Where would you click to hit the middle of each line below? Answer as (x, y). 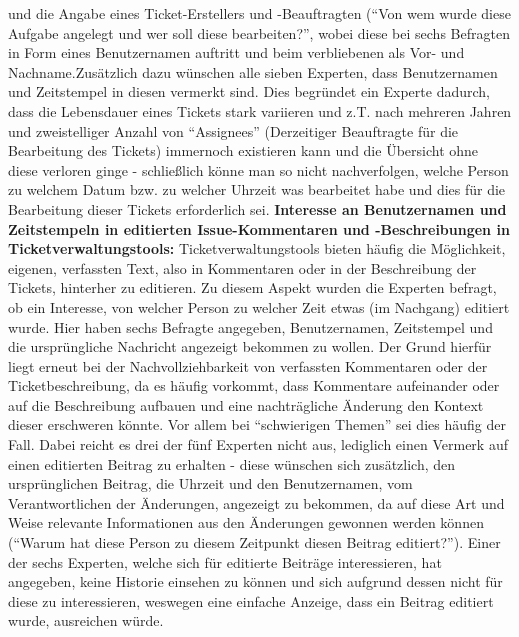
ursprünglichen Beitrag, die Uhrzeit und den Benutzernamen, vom (210, 483)
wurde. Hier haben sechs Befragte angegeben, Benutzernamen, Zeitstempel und (250, 326)
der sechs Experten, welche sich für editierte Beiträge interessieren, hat (225, 561)
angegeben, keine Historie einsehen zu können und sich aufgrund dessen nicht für (255, 581)
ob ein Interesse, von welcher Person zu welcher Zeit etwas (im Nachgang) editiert (259, 306)
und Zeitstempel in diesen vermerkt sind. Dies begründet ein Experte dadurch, (249, 91)
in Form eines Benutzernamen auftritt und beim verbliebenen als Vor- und (236, 52)
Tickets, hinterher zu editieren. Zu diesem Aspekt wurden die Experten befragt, (252, 287)
